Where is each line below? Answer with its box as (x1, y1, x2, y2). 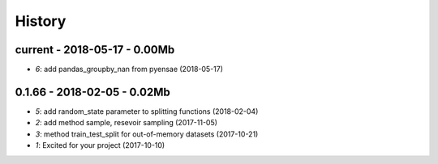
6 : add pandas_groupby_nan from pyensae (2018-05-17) (35, 65, 223, 74)
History (15, 12, 67, 30)
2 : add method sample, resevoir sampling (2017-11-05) (35, 118, 218, 128)
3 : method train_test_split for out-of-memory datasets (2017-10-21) (35, 129, 259, 139)
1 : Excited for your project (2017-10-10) (35, 141, 165, 150)
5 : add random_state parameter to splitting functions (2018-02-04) (35, 106, 259, 116)
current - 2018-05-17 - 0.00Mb (15, 43, 175, 57)
